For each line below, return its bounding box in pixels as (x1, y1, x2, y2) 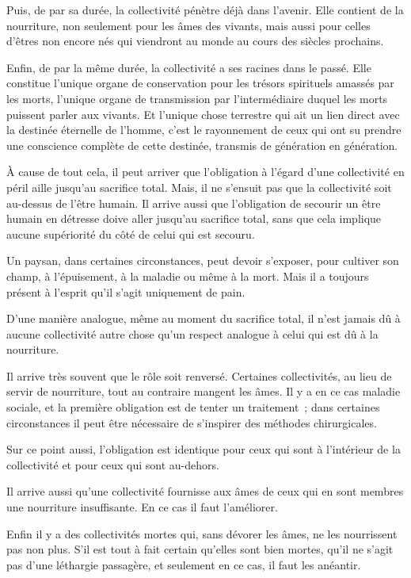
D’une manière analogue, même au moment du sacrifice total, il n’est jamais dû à (6, 310, 401, 327)
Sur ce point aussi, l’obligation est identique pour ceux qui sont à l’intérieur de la (6, 441, 401, 457)
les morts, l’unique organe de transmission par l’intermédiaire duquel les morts (6, 90, 388, 106)
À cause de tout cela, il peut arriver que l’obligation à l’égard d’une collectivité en (6, 163, 405, 180)
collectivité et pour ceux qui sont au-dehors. (6, 456, 219, 473)
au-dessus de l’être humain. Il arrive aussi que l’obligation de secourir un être (6, 194, 381, 211)
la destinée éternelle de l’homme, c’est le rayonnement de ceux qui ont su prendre (6, 121, 401, 138)
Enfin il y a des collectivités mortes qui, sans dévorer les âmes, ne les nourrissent (6, 525, 398, 542)
